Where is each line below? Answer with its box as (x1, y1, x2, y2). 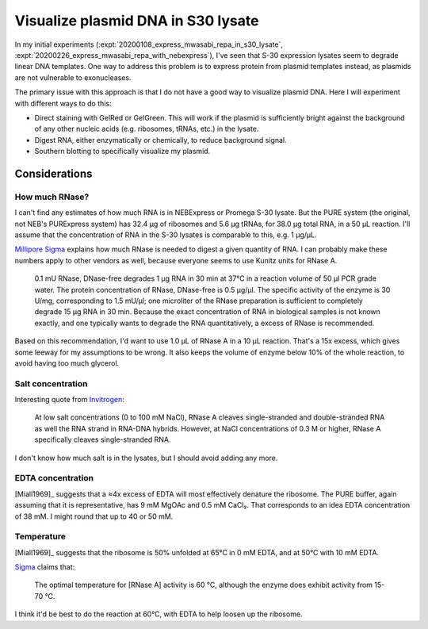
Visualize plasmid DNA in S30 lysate (14, 12, 259, 29)
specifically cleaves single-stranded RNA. (34, 435, 171, 444)
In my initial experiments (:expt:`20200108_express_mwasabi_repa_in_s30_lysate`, (14, 40, 284, 49)
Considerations (14, 167, 93, 180)
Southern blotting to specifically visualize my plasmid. (34, 147, 211, 156)
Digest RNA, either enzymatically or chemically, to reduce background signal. (34, 135, 287, 144)
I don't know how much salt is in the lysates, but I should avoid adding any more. (14, 453, 278, 462)
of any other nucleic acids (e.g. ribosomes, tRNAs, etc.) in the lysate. (34, 124, 259, 134)
